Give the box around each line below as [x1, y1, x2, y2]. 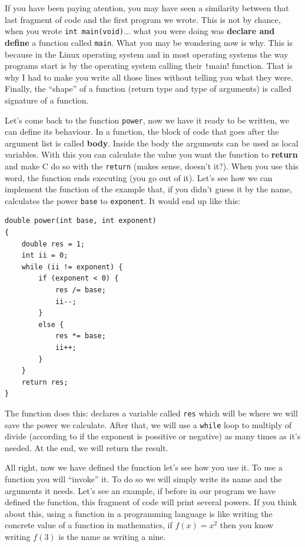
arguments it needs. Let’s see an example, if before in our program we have [5, 484, 276, 496]
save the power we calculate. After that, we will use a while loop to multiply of [5, 418, 292, 431]
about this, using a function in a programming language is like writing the [5, 507, 273, 519]
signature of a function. [5, 94, 89, 106]
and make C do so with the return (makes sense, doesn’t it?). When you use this [5, 159, 299, 172]
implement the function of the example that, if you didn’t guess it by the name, [5, 183, 293, 195]
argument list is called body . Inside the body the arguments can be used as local [5, 136, 299, 149]
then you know [220, 519, 274, 531]
